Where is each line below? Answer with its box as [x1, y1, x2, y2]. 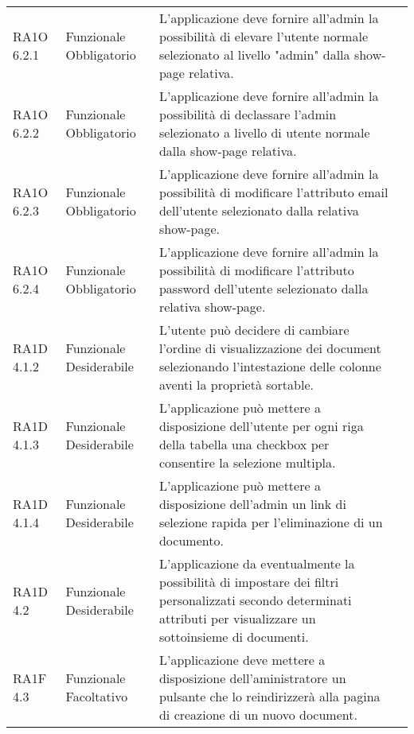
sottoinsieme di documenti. [158, 627, 309, 646]
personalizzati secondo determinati [158, 591, 352, 609]
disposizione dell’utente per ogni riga [158, 417, 364, 435]
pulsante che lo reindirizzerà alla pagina [158, 687, 381, 705]
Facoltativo [65, 687, 128, 705]
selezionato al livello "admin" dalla [158, 45, 350, 64]
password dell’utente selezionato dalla [158, 279, 369, 297]
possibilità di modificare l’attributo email [158, 183, 389, 201]
